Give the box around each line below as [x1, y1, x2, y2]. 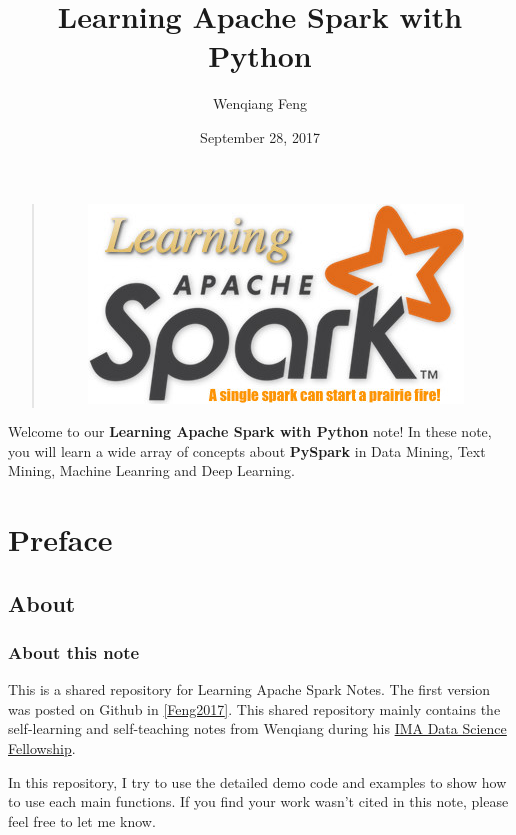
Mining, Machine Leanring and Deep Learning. [8, 460, 295, 481]
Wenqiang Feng [213, 93, 307, 114]
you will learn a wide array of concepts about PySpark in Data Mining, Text [8, 440, 486, 461]
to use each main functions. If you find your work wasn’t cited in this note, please [8, 791, 509, 812]
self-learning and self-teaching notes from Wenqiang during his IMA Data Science [8, 718, 507, 739]
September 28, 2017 [200, 126, 320, 147]
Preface [8, 519, 113, 560]
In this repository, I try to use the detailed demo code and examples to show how [8, 771, 507, 792]
